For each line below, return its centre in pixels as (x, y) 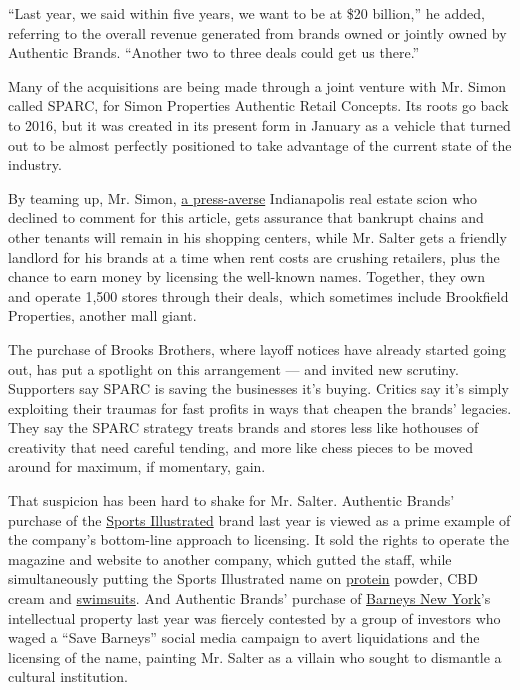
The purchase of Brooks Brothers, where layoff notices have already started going (257, 348)
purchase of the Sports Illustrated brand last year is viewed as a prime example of (259, 519)
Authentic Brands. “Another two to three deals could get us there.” (214, 52)
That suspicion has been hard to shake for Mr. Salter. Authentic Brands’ (231, 500)
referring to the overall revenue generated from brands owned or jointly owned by (257, 32)
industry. (35, 164)
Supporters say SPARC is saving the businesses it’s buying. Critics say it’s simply (258, 388)
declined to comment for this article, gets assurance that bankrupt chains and (246, 217)
